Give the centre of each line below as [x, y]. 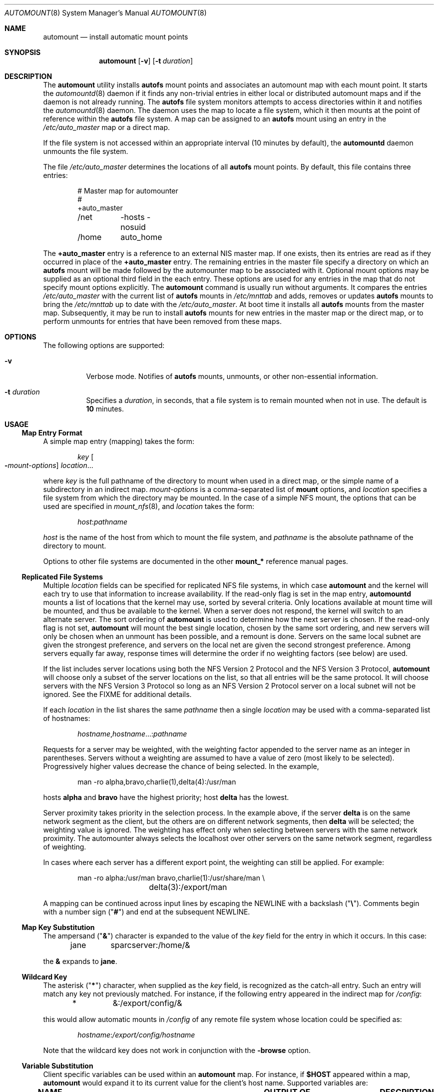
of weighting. [65, 847]
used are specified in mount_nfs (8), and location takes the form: [149, 506]
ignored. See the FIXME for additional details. [117, 694]
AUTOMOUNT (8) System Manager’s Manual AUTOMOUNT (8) [106, 13]
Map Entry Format [52, 433]
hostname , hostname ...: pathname [132, 734]
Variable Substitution [57, 1066]
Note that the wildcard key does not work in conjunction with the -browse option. [177, 1050]
